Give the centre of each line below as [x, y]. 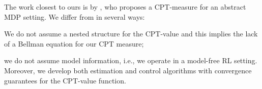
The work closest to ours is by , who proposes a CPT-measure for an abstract [125, 7]
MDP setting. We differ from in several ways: [75, 16]
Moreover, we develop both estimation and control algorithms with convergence [128, 70]
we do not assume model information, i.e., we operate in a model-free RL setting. [131, 60]
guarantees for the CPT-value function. [65, 80]
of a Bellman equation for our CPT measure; [74, 43]
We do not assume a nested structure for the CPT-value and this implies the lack [131, 34]
